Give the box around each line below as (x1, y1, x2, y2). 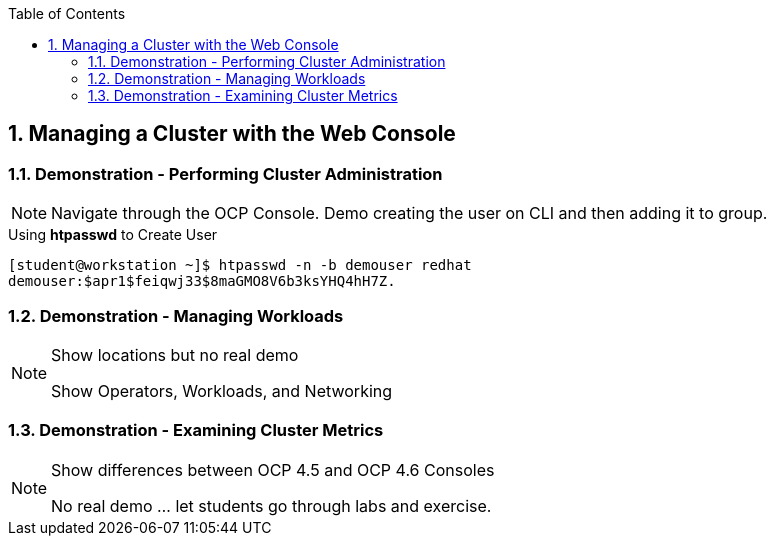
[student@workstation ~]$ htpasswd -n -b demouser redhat (8, 257, 472, 274)
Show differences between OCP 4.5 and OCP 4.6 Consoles (51, 459, 495, 480)
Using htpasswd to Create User (8, 226, 218, 244)
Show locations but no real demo (51, 344, 299, 365)
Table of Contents (8, 5, 126, 22)
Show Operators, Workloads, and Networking (51, 380, 393, 401)
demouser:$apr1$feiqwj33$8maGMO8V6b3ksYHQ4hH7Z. (8, 273, 396, 290)
